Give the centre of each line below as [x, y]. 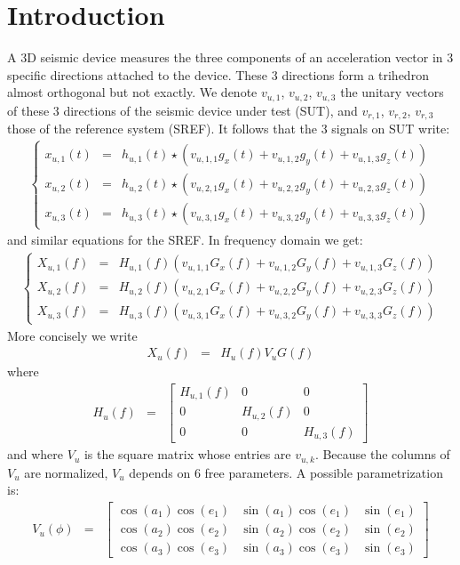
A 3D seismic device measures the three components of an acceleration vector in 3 [230, 57]
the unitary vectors [392, 92]
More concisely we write [72, 335]
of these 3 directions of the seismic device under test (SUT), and [182, 110]
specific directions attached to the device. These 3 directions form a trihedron [218, 74]
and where [36, 454]
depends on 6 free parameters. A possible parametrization [286, 472]
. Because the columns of [382, 454]
